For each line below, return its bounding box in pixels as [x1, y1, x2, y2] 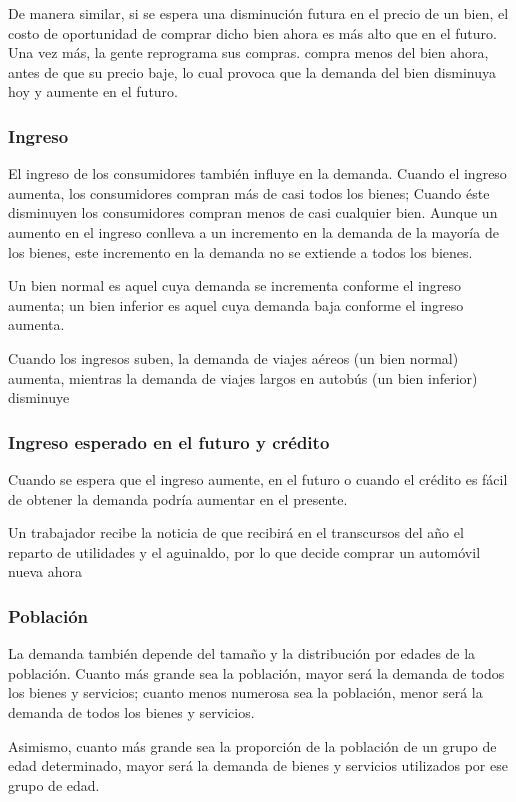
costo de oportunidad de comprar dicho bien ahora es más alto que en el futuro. [8, 22, 497, 43]
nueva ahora [8, 561, 82, 582]
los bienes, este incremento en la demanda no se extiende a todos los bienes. [8, 241, 473, 262]
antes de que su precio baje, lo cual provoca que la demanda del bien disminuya [8, 61, 496, 82]
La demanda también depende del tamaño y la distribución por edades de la [8, 643, 476, 664]
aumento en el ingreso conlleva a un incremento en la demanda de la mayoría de [8, 221, 499, 242]
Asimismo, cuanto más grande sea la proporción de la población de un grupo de [8, 735, 497, 756]
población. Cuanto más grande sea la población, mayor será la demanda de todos [8, 662, 505, 683]
